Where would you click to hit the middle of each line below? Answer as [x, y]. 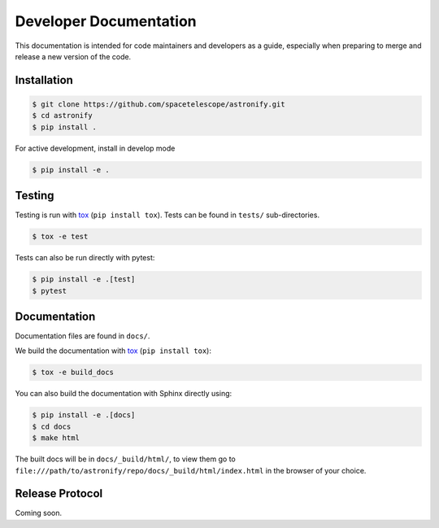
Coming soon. [39, 513]
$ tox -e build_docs [73, 373]
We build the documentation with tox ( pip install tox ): [113, 351]
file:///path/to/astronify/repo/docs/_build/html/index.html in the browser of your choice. [191, 470]
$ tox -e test [60, 237]
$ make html [56, 438]
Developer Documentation [106, 21]
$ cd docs [52, 426]
